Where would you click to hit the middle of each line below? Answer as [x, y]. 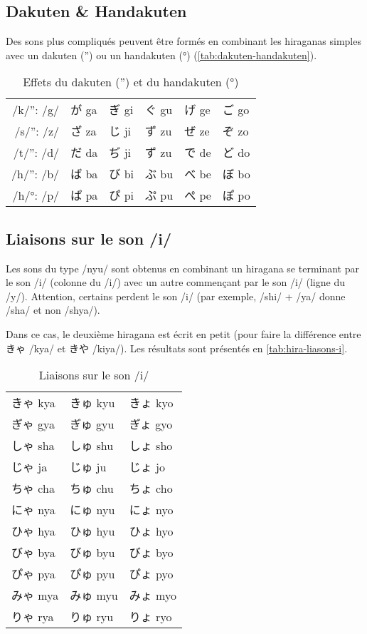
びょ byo [151, 553]
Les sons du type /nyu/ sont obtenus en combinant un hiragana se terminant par [182, 268]
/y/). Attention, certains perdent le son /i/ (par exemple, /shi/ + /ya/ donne [176, 296]
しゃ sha [33, 446]
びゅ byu [92, 553]
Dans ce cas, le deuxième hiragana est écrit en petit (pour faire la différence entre [183, 333]
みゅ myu [94, 595]
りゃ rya [33, 617]
